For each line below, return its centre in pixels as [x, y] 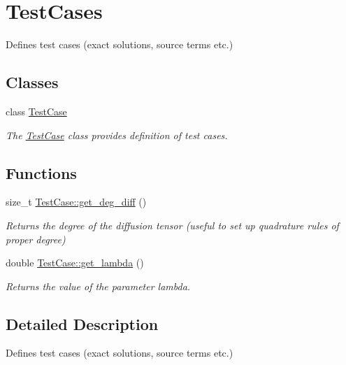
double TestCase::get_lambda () [75, 263]
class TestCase [36, 111]
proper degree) [36, 239]
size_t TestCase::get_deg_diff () [76, 202]
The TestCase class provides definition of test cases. [117, 135]
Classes [32, 82]
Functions [41, 172]
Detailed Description [82, 323]
